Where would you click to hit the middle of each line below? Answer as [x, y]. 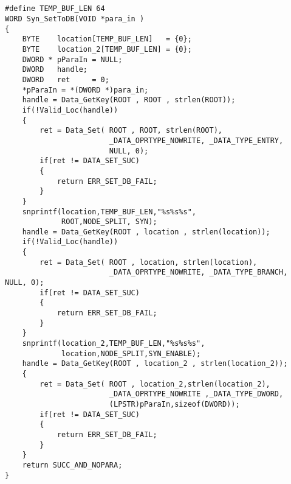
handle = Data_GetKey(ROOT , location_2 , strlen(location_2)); [155, 364]
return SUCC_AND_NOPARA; [72, 465]
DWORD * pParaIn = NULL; [72, 59]
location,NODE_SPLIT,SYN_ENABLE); [131, 353]
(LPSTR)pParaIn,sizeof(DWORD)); [174, 404]
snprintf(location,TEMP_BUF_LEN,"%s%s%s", [109, 212]
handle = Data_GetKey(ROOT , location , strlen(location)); [146, 232]
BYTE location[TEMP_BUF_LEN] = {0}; [107, 39]
